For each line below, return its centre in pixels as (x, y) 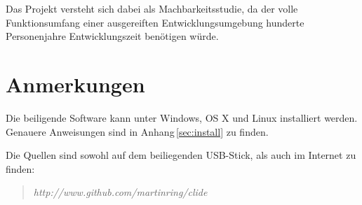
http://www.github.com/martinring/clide (120, 192)
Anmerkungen (75, 84)
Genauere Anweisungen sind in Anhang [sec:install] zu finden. (137, 131)
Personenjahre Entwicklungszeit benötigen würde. (112, 36)
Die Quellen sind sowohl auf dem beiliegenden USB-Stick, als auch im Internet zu (181, 155)
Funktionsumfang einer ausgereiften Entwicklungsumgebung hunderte (155, 22)
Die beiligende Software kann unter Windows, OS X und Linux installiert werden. (182, 117)
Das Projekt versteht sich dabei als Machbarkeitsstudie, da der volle (152, 8)
